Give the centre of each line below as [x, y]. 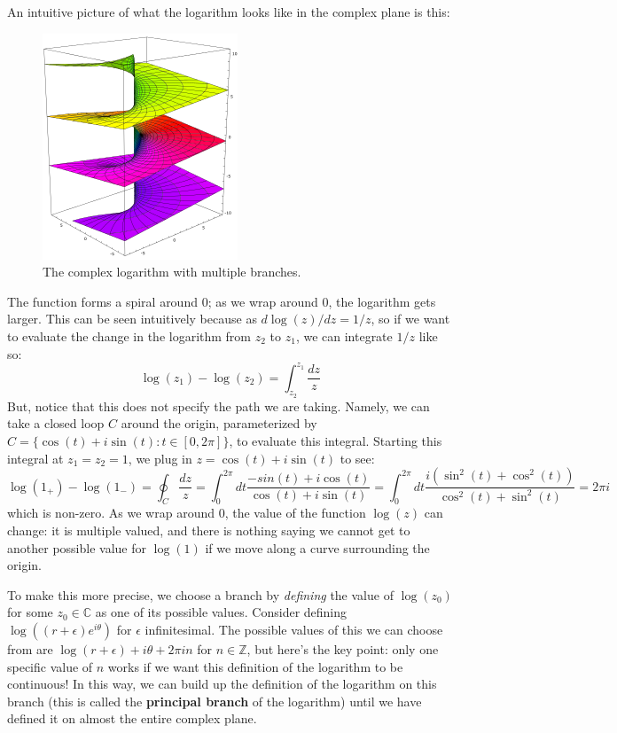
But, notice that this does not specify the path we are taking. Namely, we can [219, 405]
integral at [35, 458]
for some [30, 612]
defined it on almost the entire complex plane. [132, 718]
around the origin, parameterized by [219, 423]
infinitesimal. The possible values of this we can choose [294, 630]
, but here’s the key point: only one [343, 649]
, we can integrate [344, 335]
